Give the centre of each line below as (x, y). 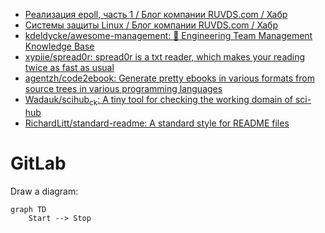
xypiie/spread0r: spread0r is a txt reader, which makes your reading (165, 57)
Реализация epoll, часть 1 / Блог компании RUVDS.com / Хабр (156, 14)
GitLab (38, 163)
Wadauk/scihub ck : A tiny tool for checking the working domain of (158, 101)
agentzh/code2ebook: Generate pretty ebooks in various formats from (169, 78)
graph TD (28, 209)
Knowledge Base (59, 46)
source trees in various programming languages (123, 88)
